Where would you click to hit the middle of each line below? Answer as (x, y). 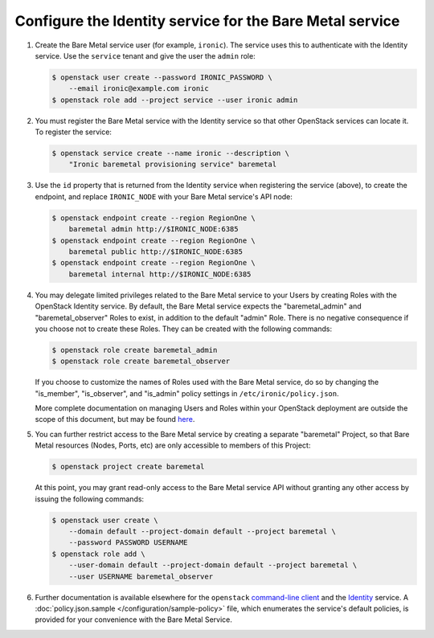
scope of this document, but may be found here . (115, 419)
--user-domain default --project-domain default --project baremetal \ (213, 565)
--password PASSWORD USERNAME (128, 543)
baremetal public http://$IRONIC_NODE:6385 (156, 252)
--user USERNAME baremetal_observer (141, 576)
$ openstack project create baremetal (128, 467)
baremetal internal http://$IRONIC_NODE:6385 (160, 274)
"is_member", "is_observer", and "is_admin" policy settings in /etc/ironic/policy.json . (187, 393)
